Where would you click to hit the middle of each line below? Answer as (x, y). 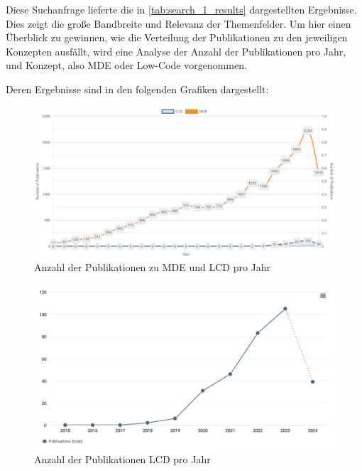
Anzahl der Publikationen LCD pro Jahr (122, 459)
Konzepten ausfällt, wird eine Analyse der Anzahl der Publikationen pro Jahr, (176, 51)
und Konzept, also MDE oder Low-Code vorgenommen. (126, 65)
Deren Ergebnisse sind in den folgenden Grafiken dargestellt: (137, 89)
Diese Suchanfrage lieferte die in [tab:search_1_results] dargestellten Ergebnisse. (181, 9)
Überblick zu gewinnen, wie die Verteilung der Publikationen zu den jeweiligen (177, 37)
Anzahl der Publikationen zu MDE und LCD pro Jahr (153, 267)
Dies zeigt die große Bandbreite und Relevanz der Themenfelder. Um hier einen (179, 23)
